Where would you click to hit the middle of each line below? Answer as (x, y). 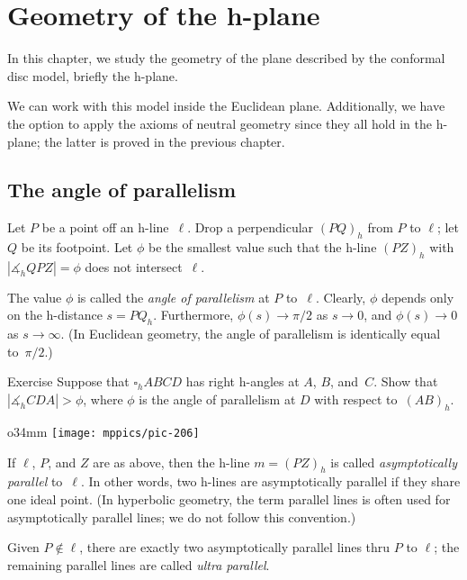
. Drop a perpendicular (251, 227)
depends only (418, 297)
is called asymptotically (394, 462)
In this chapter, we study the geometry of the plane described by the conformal (226, 58)
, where (103, 399)
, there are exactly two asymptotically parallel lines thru (235, 547)
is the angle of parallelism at (217, 399)
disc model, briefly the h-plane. (93, 75)
